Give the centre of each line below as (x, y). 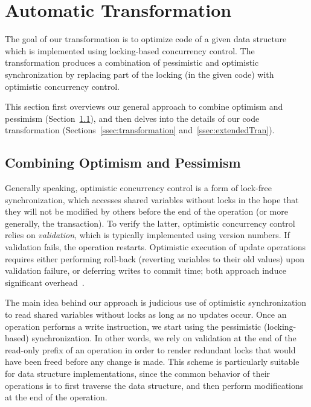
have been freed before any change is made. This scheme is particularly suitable (152, 361)
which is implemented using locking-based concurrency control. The (130, 50)
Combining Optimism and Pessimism (123, 162)
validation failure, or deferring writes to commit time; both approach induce (146, 270)
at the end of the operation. (56, 397)
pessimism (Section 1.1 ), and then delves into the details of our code (132, 118)
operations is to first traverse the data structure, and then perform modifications (154, 385)
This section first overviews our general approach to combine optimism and (144, 106)
